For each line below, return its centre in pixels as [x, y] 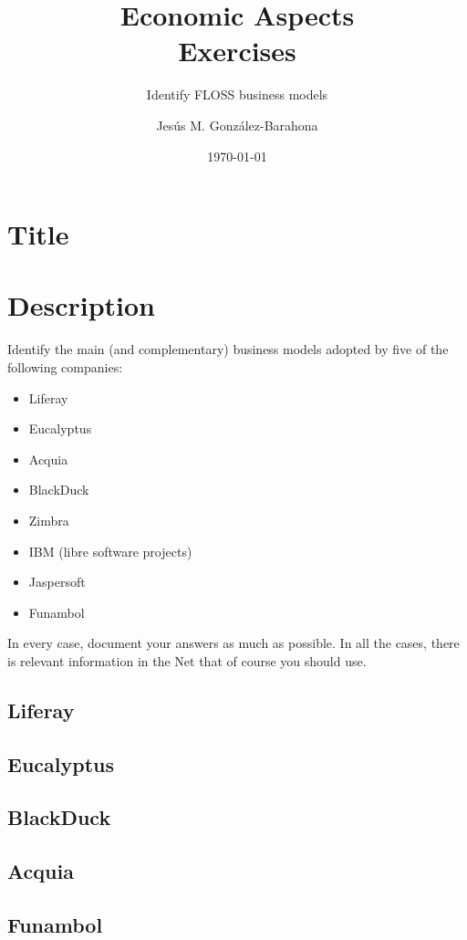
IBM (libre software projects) [110, 551]
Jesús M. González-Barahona [237, 125]
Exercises [237, 51]
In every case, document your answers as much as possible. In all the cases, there [233, 643]
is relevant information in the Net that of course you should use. [187, 660]
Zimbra [49, 520]
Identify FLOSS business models [237, 94]
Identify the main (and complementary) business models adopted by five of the [228, 349]
